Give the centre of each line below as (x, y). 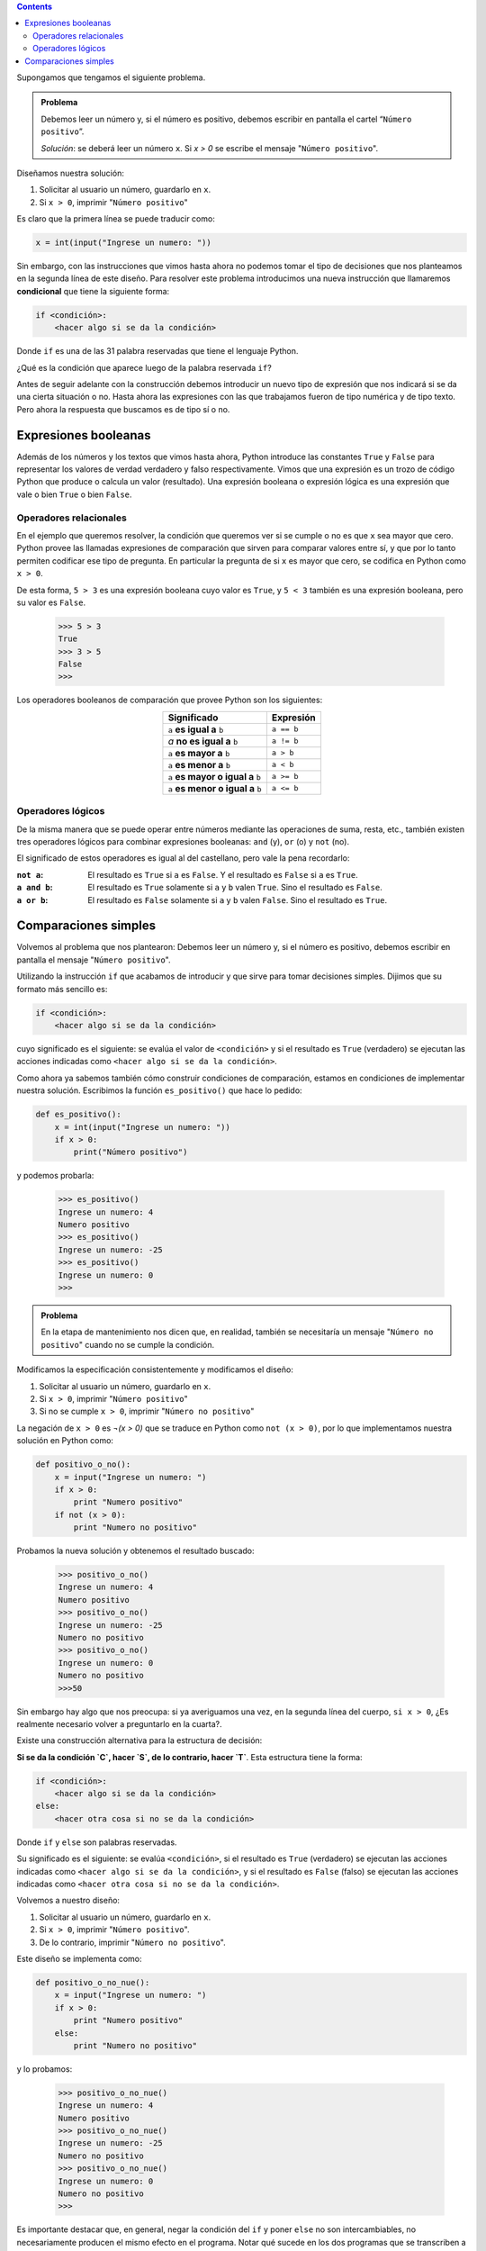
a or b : (32, 899)
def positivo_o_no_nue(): (93, 1982)
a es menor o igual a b (215, 788)
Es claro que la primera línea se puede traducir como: (116, 219)
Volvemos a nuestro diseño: (68, 1901)
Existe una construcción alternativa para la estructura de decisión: (139, 1740)
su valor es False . (51, 602)
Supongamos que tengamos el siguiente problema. (111, 77)
